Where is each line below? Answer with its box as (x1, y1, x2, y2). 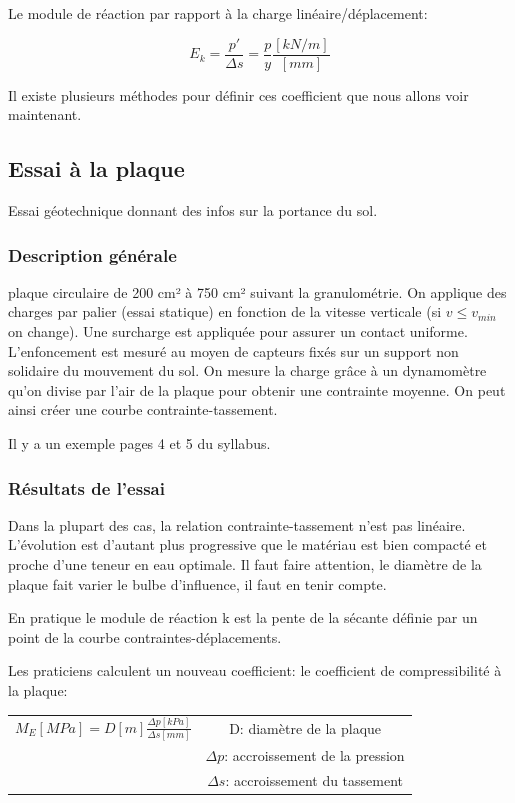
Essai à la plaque (8, 153, 185, 184)
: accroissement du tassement (225, 770, 404, 791)
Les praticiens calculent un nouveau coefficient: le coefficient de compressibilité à (8, 660, 502, 681)
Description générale (8, 242, 177, 267)
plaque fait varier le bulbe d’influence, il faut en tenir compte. (8, 573, 387, 594)
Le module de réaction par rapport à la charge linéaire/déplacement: (8, 3, 428, 23)
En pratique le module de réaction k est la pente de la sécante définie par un (8, 607, 478, 628)
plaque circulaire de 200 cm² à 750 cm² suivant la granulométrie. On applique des (8, 281, 507, 302)
